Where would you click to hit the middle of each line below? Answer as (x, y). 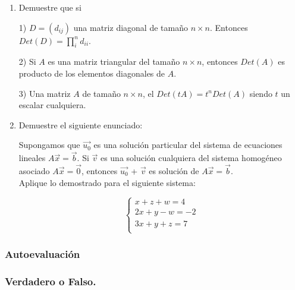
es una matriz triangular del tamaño (114, 62)
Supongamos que (49, 145)
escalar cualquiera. (52, 105)
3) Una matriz (45, 93)
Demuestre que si (50, 7)
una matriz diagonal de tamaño (131, 27)
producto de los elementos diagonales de (92, 73)
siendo (261, 93)
